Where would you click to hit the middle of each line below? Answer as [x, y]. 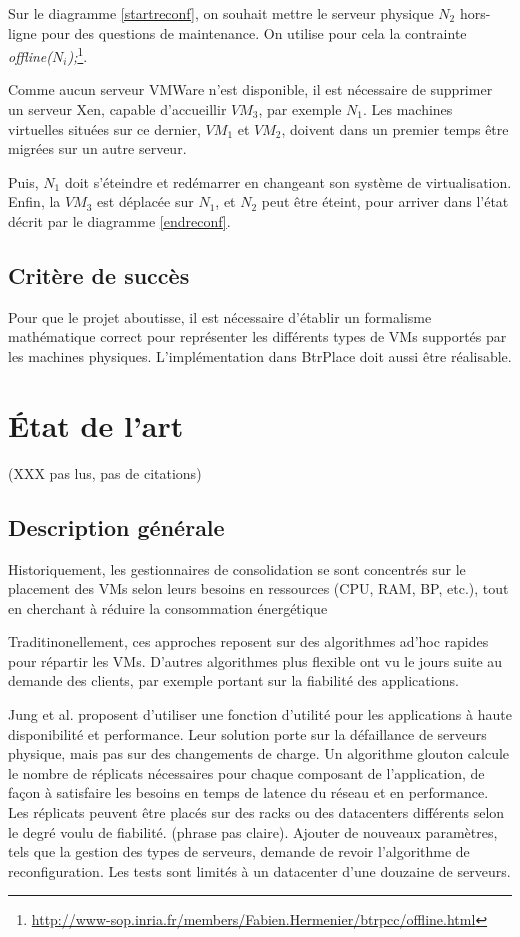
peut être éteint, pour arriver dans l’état [385, 201]
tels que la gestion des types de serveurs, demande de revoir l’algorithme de [239, 851]
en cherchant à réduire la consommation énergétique [168, 607]
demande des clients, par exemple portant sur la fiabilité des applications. [233, 680]
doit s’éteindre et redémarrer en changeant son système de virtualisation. [288, 181]
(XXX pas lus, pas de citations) [105, 472]
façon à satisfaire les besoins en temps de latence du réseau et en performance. [248, 792]
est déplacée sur [145, 201]
